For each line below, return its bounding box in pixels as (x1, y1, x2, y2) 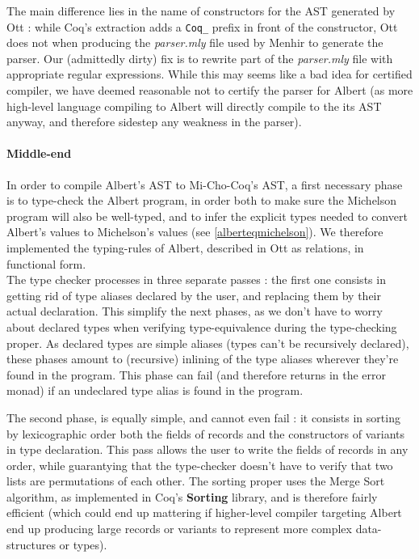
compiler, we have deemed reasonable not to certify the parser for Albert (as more (6, 82, 413, 99)
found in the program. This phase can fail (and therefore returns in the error (6, 366, 387, 383)
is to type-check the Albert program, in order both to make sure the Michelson (6, 192, 397, 209)
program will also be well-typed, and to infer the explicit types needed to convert (6, 207, 408, 224)
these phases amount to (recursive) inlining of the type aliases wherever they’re (6, 350, 399, 367)
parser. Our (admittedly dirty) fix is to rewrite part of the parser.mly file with (6, 49, 393, 66)
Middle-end (6, 145, 72, 162)
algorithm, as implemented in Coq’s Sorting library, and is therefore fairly (6, 488, 378, 505)
